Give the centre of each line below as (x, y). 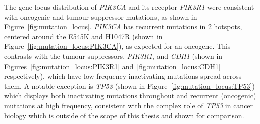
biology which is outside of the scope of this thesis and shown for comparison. (124, 115)
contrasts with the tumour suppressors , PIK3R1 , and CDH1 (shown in (113, 56)
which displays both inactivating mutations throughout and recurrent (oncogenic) (130, 96)
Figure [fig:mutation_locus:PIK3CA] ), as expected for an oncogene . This (117, 46)
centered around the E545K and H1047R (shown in (83, 36)
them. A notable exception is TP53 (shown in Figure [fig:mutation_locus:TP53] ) (129, 85)
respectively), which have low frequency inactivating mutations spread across (123, 76)
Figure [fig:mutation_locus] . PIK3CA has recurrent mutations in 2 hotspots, (123, 26)
